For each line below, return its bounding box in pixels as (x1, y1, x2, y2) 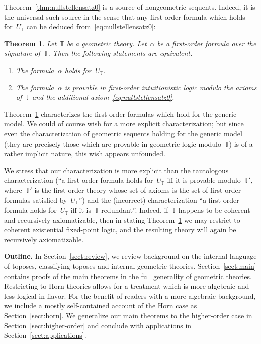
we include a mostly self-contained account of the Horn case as (4, 300, 197, 311)
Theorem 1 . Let (4, 38, 57, 48)
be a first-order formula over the (157, 38, 256, 48)
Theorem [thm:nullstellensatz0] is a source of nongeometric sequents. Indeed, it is (4, 2, 255, 12)
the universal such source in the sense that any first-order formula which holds (4, 11, 245, 22)
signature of (4, 48, 40, 58)
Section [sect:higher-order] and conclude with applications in (4, 320, 192, 330)
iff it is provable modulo (167, 175, 241, 185)
